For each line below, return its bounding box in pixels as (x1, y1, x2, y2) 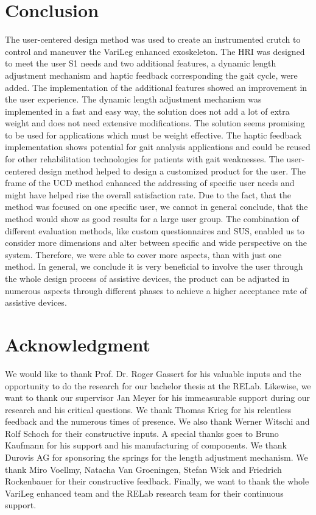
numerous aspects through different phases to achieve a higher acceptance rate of (5, 284, 307, 297)
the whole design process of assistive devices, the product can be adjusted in (5, 272, 290, 284)
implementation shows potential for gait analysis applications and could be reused (5, 140, 311, 153)
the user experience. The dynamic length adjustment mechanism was (5, 93, 262, 106)
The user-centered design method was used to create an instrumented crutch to (5, 33, 301, 46)
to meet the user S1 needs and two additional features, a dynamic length (5, 57, 276, 70)
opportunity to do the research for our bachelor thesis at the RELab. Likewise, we (5, 379, 311, 392)
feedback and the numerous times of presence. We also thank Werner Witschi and (5, 415, 310, 428)
